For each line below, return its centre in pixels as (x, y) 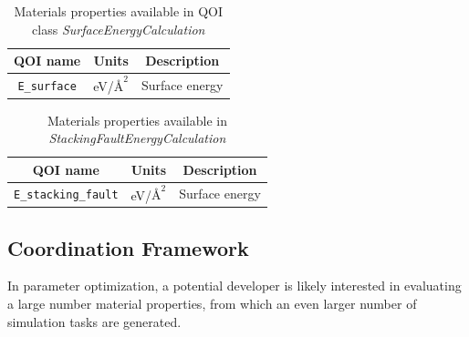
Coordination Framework (128, 247)
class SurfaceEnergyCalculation (119, 29)
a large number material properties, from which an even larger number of (212, 304)
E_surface (47, 86)
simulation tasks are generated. (94, 321)
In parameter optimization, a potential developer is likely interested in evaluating (234, 286)
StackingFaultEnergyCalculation (137, 138)
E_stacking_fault (66, 195)
